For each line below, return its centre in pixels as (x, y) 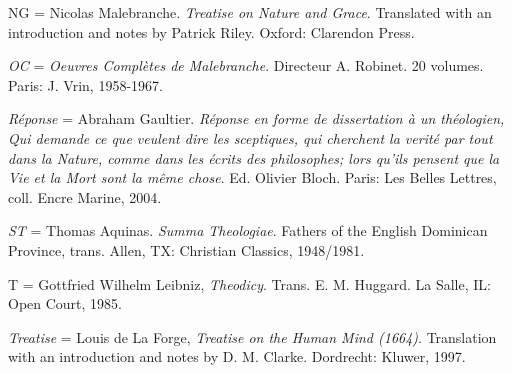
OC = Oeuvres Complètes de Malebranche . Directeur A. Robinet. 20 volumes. (246, 65)
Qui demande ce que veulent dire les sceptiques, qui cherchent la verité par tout (250, 137)
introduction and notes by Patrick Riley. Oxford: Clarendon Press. (211, 31)
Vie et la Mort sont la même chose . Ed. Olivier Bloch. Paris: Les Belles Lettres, (252, 177)
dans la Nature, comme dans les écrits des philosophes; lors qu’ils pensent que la (254, 157)
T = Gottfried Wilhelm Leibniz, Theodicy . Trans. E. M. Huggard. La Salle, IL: (249, 283)
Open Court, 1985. (65, 303)
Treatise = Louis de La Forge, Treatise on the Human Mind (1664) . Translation (252, 336)
